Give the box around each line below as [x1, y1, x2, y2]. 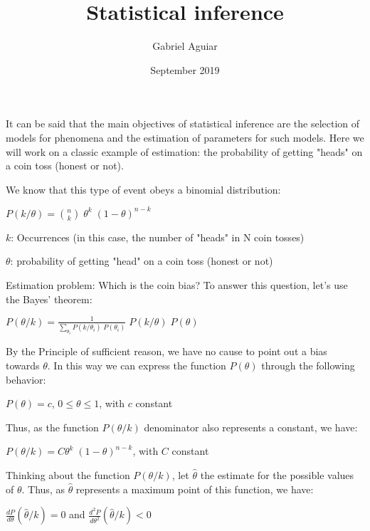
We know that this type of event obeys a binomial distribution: [6, 182, 281, 196]
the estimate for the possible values [200, 468, 354, 483]
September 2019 [150, 62, 220, 77]
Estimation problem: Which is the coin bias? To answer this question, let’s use [6, 277, 348, 292]
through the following [261, 358, 355, 373]
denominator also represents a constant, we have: [144, 419, 358, 434]
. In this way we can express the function [47, 358, 226, 373]
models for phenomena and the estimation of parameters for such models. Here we [6, 130, 364, 144]
